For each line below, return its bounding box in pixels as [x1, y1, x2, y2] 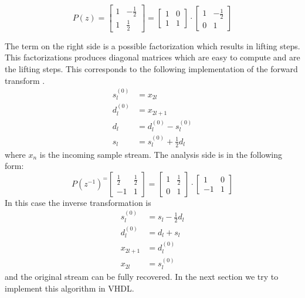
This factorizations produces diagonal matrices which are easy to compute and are [5, 51, 300, 63]
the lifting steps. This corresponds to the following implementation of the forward [5, 62, 298, 74]
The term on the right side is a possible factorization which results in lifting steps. [5, 39, 300, 52]
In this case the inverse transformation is [5, 196, 151, 208]
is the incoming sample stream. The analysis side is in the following [39, 148, 282, 160]
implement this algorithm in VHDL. [5, 282, 134, 294]
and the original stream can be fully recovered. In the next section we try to [5, 270, 279, 282]
